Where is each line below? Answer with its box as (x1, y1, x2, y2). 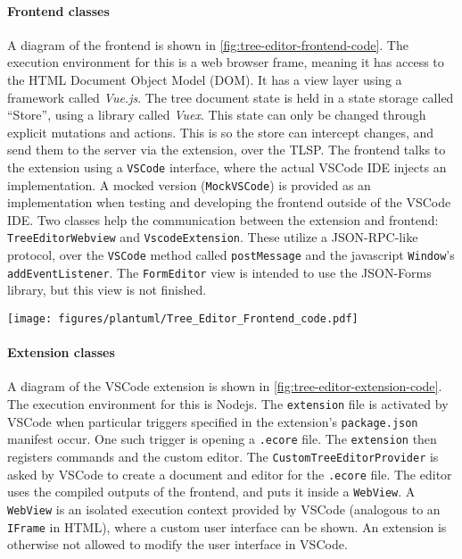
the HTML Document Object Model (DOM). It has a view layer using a (7, 70, 402, 88)
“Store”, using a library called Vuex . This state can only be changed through (7, 105, 426, 124)
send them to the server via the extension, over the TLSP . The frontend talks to (7, 140, 446, 159)
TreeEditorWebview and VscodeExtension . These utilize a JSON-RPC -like (7, 228, 418, 246)
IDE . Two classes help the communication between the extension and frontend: (7, 210, 439, 229)
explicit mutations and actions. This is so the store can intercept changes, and (7, 122, 434, 141)
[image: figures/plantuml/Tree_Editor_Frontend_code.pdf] (7, 313, 359, 326)
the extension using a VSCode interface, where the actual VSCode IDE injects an (7, 157, 447, 176)
